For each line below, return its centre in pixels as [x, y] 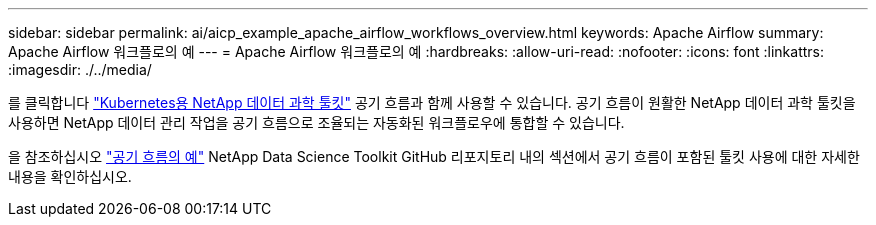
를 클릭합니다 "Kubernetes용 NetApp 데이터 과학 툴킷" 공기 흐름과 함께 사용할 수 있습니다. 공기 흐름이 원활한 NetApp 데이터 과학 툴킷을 [432, 102]
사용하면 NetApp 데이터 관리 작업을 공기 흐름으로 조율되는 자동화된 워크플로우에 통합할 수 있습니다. [316, 122]
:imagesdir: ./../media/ [80, 69]
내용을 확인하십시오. [70, 176]
